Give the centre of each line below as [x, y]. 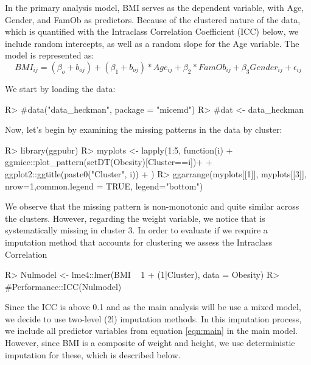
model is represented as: [50, 55]
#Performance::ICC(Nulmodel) [63, 286]
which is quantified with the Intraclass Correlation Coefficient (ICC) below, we [152, 31]
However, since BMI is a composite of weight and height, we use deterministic [150, 343]
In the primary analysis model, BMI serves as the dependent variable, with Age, [155, 7]
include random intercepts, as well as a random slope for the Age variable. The [152, 43]
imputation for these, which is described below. [93, 354]
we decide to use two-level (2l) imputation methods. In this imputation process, [153, 318]
